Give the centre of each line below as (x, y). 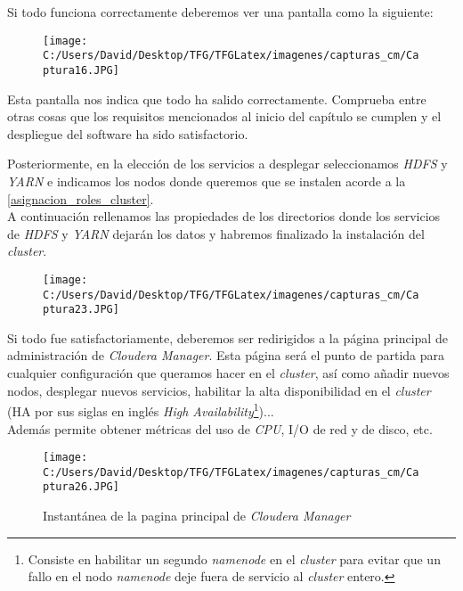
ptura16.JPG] (81, 70)
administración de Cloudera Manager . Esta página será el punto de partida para (226, 355)
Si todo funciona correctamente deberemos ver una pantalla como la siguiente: (220, 12)
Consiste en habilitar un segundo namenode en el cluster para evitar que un (234, 558)
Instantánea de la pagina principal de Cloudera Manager (197, 516)
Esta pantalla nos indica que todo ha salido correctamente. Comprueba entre (217, 98)
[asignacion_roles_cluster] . (81, 198)
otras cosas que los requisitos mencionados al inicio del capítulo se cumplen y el (224, 116)
